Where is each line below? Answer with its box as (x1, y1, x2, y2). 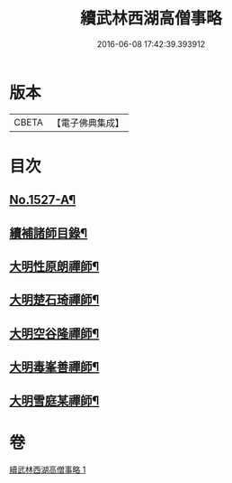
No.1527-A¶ (9, 192, 76, 208)
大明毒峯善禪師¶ (9, 359, 100, 375)
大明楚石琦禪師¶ (9, 293, 100, 308)
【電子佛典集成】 (51, 116, 124, 129)
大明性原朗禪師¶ (9, 259, 100, 274)
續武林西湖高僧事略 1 (9, 464, 86, 475)
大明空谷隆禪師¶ (9, 326, 100, 341)
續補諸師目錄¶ (9, 225, 88, 240)
